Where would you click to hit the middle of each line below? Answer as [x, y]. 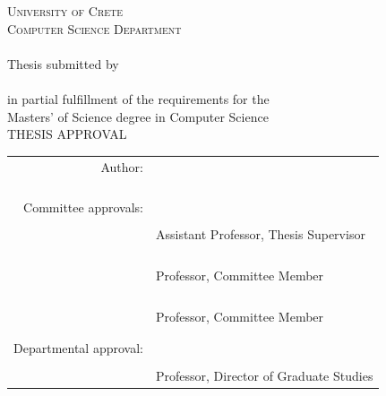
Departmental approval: [78, 348]
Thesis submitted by [63, 63]
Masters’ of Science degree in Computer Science [138, 116]
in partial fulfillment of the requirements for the [138, 98]
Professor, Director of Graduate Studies [264, 375]
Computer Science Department [94, 28]
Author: [122, 166]
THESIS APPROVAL [67, 134]
